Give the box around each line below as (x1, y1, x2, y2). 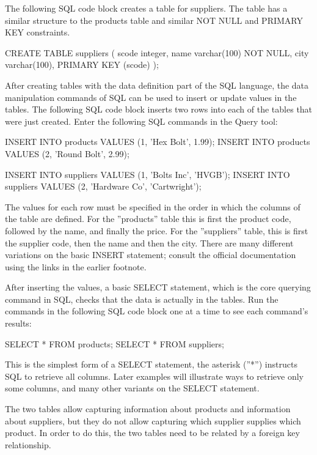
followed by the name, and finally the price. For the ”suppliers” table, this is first (5, 224, 308, 237)
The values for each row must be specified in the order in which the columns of (5, 200, 301, 213)
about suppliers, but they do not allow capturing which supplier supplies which (5, 414, 301, 427)
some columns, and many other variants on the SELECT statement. (5, 382, 260, 394)
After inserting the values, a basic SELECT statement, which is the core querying (5, 281, 311, 294)
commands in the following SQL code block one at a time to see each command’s (5, 305, 308, 317)
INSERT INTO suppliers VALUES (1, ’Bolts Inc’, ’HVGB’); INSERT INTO (5, 168, 290, 180)
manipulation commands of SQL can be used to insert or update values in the (5, 91, 297, 103)
